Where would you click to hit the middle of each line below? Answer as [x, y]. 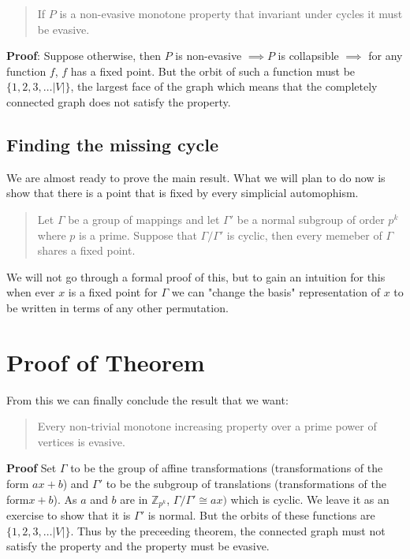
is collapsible [308, 56]
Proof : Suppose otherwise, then [84, 56]
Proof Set [32, 468]
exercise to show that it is [69, 515]
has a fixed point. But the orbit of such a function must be [213, 71]
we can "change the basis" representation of [276, 292]
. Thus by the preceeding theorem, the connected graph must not [228, 530]
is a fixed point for [113, 292]
